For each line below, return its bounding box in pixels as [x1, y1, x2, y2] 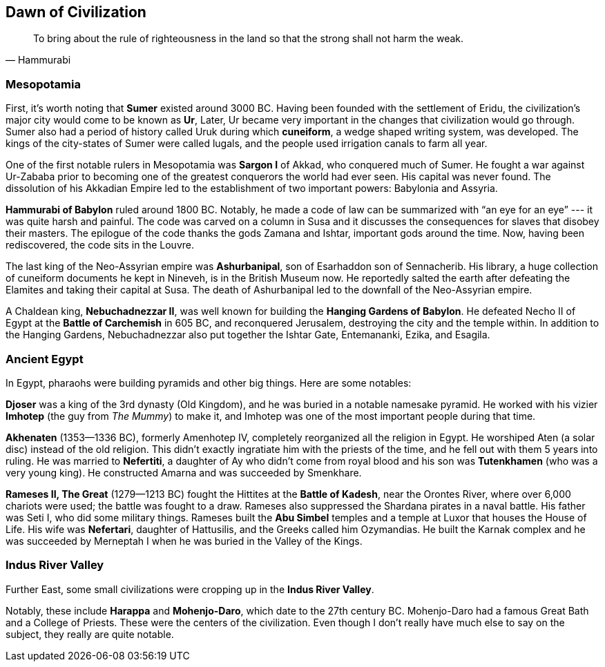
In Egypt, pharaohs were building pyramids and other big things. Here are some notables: [6, 376, 412, 389]
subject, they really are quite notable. [6, 628, 174, 640]
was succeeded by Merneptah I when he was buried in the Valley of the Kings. [6, 534, 363, 547]
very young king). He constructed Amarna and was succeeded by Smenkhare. [6, 466, 362, 478]
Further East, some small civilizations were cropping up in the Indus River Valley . [6, 583, 374, 595]
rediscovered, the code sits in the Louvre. [6, 239, 194, 251]
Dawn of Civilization [6, 3, 146, 21]
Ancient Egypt [6, 351, 84, 366]
